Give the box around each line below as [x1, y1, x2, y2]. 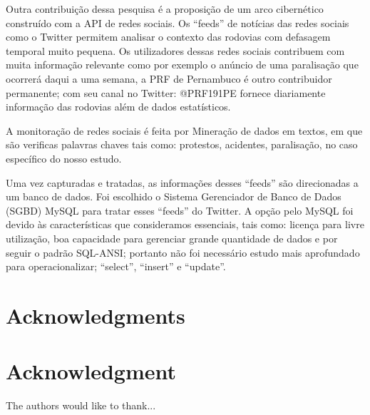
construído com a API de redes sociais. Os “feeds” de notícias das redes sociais [6, 15, 349, 30]
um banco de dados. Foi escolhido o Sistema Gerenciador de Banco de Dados [6, 189, 341, 204]
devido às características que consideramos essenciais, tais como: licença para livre [6, 217, 364, 232]
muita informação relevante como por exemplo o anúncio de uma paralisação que [6, 57, 359, 72]
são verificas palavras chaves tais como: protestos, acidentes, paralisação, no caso [6, 137, 358, 152]
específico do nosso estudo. [6, 150, 122, 165]
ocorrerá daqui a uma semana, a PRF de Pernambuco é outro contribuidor [6, 71, 332, 86]
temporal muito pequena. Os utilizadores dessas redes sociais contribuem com [6, 43, 345, 58]
